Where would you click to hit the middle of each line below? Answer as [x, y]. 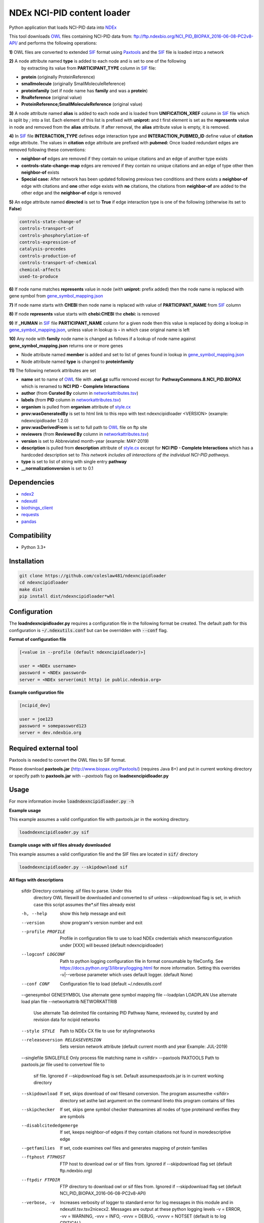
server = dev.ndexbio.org [50, 733]
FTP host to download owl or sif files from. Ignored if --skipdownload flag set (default [146, 1164]
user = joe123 [36, 719]
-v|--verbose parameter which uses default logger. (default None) [126, 975]
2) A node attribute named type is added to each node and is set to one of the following [98, 61]
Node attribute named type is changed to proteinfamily [77, 362]
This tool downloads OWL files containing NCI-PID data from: [71, 36]
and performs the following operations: [58, 43]
